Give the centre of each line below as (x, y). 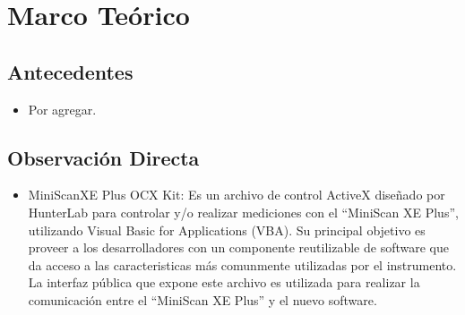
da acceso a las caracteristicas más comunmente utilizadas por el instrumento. (242, 264)
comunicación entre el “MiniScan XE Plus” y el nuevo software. (202, 299)
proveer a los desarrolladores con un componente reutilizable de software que (238, 247)
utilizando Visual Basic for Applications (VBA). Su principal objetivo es (227, 230)
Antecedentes (70, 71)
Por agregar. (62, 109)
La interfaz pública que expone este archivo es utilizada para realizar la (224, 282)
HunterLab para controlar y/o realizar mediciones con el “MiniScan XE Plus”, (243, 212)
